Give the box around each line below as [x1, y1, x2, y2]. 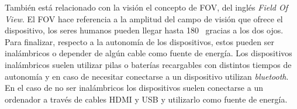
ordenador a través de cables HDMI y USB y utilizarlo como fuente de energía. [5, 93, 288, 105]
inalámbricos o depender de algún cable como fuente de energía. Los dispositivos [5, 47, 292, 59]
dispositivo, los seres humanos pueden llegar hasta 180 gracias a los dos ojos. [5, 24, 284, 36]
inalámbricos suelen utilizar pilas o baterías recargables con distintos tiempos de [5, 58, 292, 70]
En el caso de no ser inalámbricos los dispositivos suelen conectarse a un [5, 81, 263, 94]
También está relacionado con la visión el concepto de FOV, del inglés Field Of [5, 1, 288, 13]
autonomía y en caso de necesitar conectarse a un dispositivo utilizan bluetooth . [5, 70, 289, 82]
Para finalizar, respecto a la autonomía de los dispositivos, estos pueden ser [5, 35, 275, 47]
